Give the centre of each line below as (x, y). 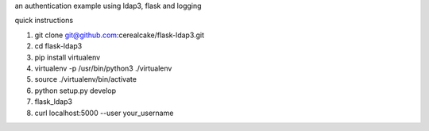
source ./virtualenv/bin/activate (85, 79)
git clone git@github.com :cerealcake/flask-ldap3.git (120, 35)
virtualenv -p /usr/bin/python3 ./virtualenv (103, 68)
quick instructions (44, 21)
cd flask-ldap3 (58, 46)
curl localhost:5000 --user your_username (104, 113)
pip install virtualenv (68, 57)
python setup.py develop (75, 91)
